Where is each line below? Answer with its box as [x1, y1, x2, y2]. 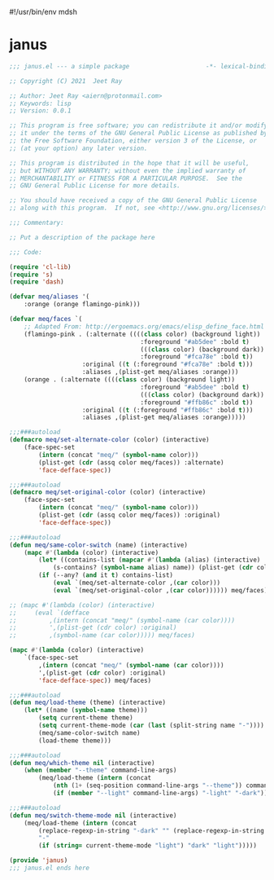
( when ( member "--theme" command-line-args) [24, 766, 177, 775]
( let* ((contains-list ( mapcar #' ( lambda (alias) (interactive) [38, 556, 261, 565]
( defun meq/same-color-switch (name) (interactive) [9, 541, 188, 549]
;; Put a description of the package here [9, 233, 155, 241]
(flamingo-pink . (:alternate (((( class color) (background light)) [24, 330, 261, 338]
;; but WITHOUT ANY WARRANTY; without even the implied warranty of [9, 166, 246, 174]
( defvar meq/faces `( [9, 315, 83, 323]
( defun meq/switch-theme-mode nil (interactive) [9, 811, 177, 820]
